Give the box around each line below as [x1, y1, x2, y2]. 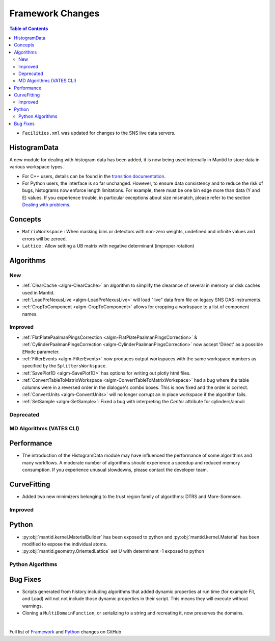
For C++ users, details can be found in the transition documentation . [22, 173, 166, 179]
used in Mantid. [22, 289, 55, 295]
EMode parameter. [22, 349, 60, 355]
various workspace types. [9, 164, 64, 170]
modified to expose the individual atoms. [22, 541, 107, 547]
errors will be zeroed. [22, 235, 67, 242]
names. [22, 311, 38, 317]
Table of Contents [9, 26, 48, 32]
